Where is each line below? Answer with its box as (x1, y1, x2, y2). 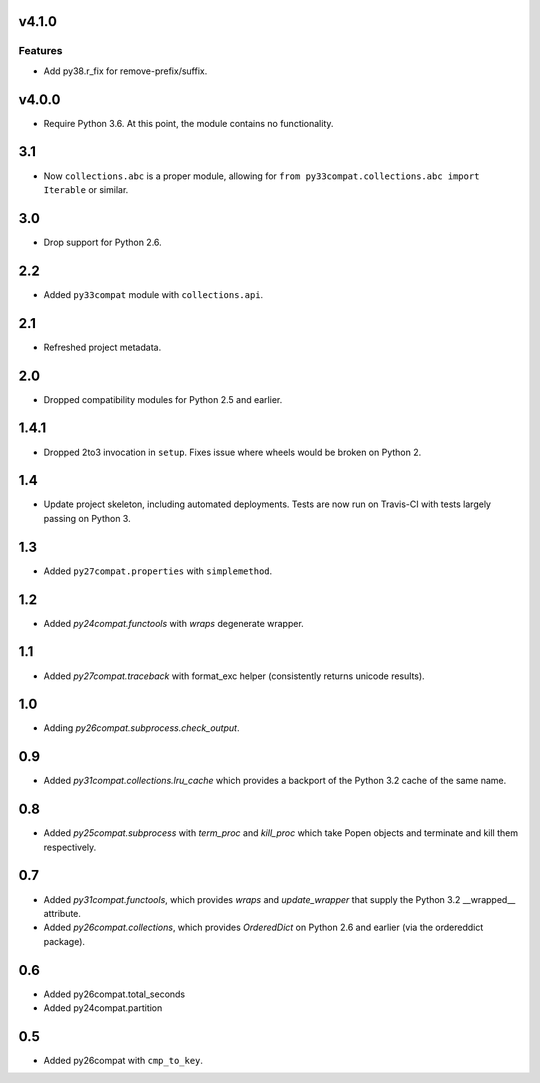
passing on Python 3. (43, 512, 131, 524)
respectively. (43, 841, 97, 853)
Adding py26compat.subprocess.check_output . (43, 722, 240, 734)
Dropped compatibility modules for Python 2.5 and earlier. (43, 393, 283, 405)
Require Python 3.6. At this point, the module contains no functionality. (43, 117, 334, 129)
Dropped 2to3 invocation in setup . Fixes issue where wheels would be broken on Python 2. (43, 446, 422, 458)
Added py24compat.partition (43, 1002, 163, 1014)
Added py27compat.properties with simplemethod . (43, 565, 273, 577)
